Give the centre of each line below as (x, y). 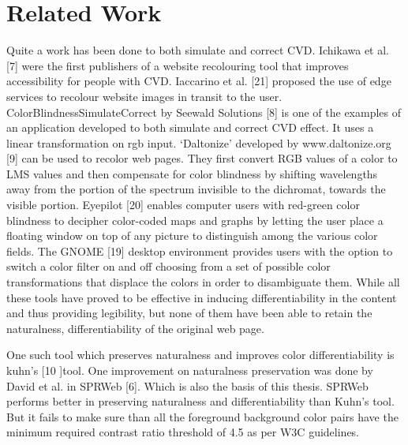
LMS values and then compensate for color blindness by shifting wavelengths (192, 173)
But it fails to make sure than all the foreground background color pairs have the (202, 416)
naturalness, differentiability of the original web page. (135, 328)
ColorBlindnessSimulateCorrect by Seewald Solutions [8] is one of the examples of (204, 112)
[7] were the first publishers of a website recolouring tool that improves (178, 65)
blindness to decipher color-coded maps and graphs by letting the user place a (195, 220)
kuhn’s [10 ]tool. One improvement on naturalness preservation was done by (190, 370)
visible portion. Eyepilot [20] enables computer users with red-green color (183, 205)
